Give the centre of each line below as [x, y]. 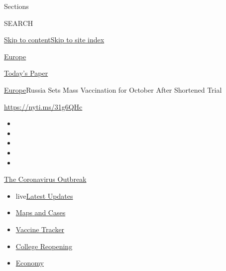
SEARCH [19, 23]
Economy [30, 263]
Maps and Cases [41, 212]
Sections [16, 6]
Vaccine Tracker [40, 229]
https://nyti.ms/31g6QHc [43, 106]
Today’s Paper [26, 73]
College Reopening [44, 246]
